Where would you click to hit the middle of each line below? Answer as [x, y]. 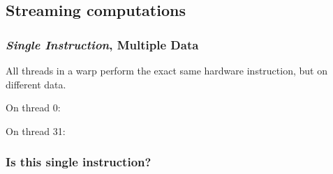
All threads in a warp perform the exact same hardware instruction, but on [166, 70]
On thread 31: [36, 130]
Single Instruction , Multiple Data [102, 44]
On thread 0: [33, 108]
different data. [36, 84]
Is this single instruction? [79, 162]
